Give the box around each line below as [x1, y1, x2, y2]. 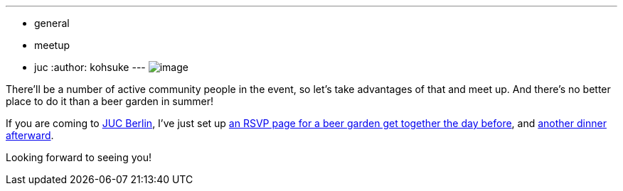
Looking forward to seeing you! [6, 151, 151, 163]
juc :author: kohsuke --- [34, 61, 146, 73]
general [34, 17, 70, 29]
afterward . [6, 129, 54, 141]
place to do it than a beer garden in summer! [6, 95, 214, 107]
